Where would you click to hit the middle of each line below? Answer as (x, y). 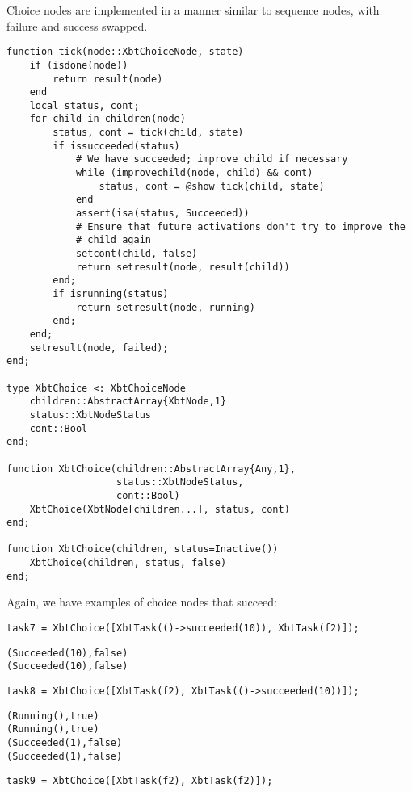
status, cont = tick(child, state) (148, 133)
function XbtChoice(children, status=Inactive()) (143, 549)
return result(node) (108, 79)
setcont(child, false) (137, 254)
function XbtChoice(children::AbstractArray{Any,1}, (151, 469)
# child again (113, 240)
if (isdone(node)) (79, 65)
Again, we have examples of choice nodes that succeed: (142, 602)
